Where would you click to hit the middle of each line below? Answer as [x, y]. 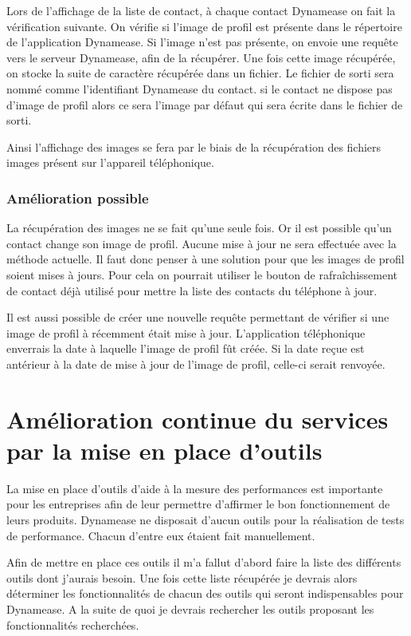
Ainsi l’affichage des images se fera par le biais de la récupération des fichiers [194, 146]
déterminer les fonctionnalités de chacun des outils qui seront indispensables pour [205, 593]
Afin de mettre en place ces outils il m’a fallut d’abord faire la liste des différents [204, 562]
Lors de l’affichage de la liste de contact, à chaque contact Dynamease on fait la [201, 10]
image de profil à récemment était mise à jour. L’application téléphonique [186, 332]
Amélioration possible [78, 198]
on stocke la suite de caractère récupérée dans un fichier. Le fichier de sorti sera [200, 73]
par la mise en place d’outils [164, 450]
